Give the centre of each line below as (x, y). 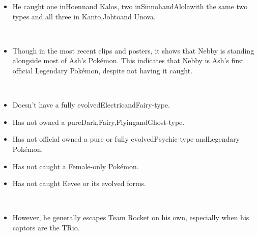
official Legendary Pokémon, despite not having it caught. (103, 70)
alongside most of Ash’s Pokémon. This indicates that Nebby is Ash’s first (128, 60)
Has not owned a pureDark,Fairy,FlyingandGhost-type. (98, 122)
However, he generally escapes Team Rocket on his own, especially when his (131, 217)
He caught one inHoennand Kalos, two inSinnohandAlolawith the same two (130, 6)
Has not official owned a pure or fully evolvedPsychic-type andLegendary (126, 139)
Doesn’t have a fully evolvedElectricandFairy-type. (91, 105)
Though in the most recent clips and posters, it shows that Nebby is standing (133, 50)
